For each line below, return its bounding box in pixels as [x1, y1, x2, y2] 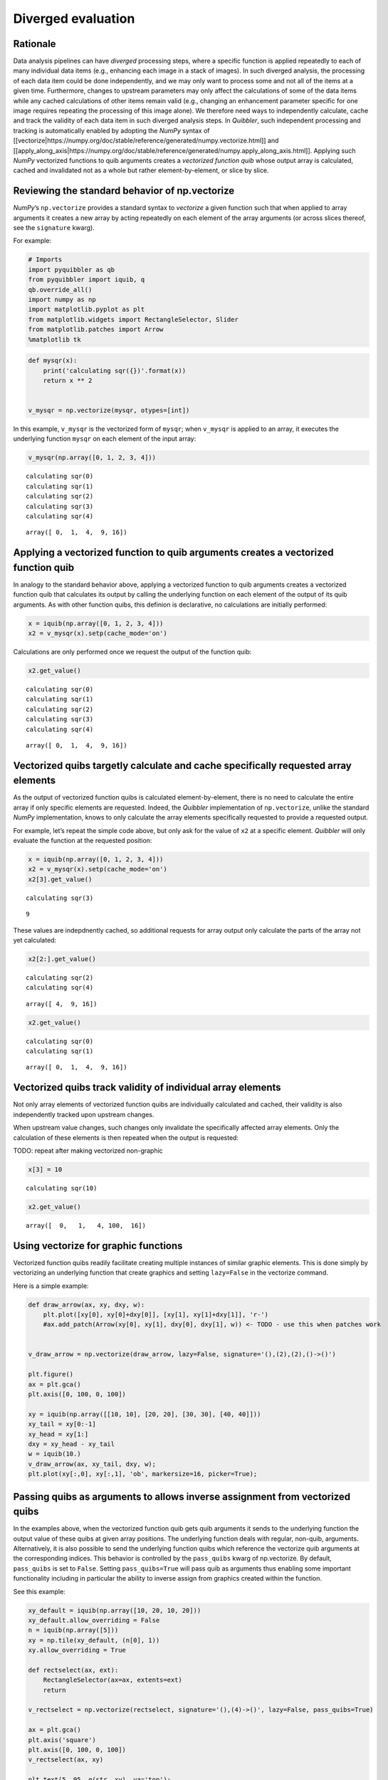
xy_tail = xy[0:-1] [28, 1420, 96, 1428]
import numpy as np [28, 295, 96, 303]
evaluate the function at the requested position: [13, 837, 152, 844]
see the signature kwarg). [13, 224, 95, 232]
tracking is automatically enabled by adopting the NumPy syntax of [13, 126, 210, 135]
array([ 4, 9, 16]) [26, 1000, 98, 1007]
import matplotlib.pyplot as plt [28, 305, 145, 313]
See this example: [13, 1587, 65, 1596]
